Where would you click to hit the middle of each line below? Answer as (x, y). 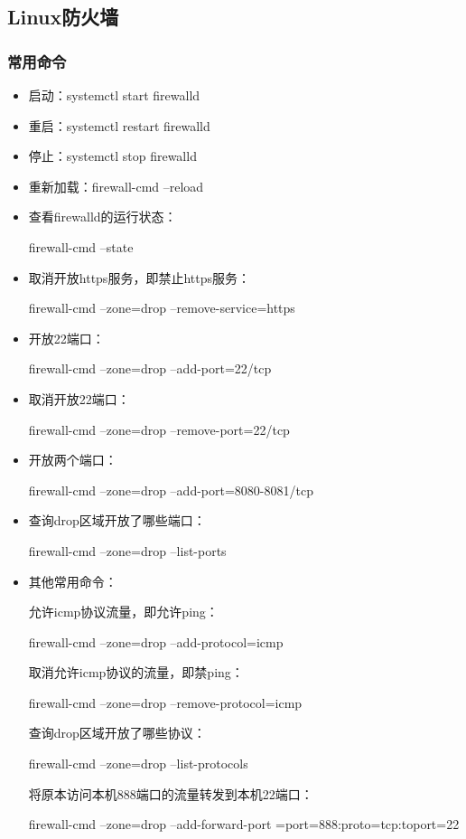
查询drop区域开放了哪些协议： (117, 733)
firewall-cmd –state (81, 246)
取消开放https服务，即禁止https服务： (139, 277)
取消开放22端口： (79, 398)
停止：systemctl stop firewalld (112, 156)
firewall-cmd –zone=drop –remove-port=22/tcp (159, 429)
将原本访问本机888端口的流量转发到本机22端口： (171, 793)
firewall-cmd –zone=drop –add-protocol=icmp (156, 641)
